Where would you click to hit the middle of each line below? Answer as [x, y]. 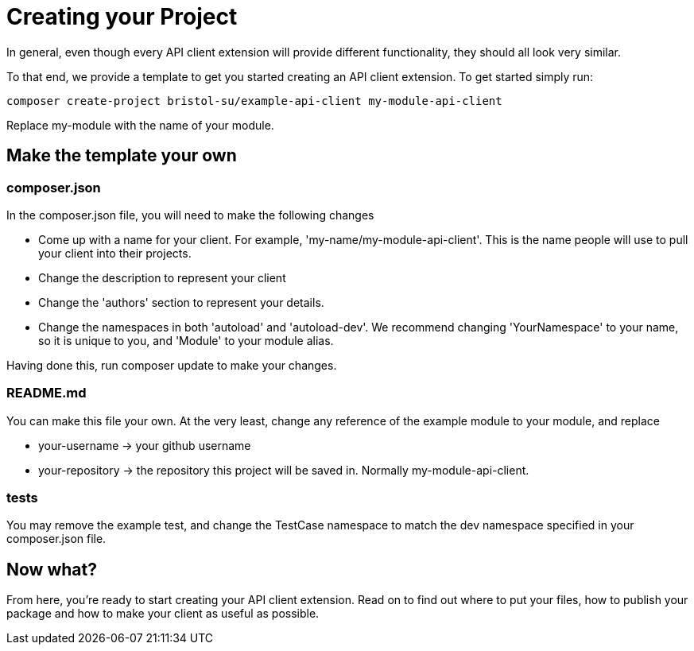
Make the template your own [122, 156]
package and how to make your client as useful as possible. [163, 614]
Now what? [52, 569]
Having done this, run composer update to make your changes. [172, 365]
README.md [47, 393]
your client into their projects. [115, 253]
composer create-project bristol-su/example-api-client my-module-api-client [254, 101]
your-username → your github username [145, 445]
